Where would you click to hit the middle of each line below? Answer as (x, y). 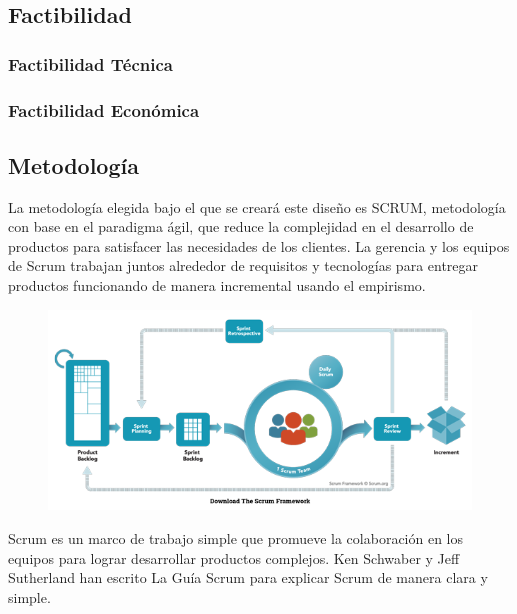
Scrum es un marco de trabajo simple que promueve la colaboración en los (236, 537)
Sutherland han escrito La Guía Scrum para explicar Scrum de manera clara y (248, 577)
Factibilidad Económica (104, 109)
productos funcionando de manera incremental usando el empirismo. (217, 285)
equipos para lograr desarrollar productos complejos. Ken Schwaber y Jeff (234, 557)
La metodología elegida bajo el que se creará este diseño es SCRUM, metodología (257, 206)
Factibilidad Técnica (90, 63)
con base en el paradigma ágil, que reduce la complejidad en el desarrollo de (241, 226)
